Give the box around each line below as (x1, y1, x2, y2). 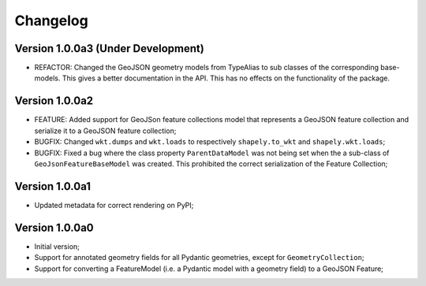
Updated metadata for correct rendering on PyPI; (34, 200, 194, 210)
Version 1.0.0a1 (14, 180, 91, 193)
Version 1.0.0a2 (14, 95, 94, 108)
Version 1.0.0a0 (14, 221, 94, 234)
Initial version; (34, 241, 80, 251)
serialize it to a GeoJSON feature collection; (34, 126, 177, 136)
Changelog (14, 12, 88, 29)
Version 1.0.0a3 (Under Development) (14, 42, 204, 55)
